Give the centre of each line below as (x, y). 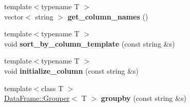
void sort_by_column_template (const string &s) (90, 43)
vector (14, 16)
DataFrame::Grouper (37, 98)
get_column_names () (108, 16)
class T (52, 88)
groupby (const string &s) (144, 98)
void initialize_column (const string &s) (71, 70)
